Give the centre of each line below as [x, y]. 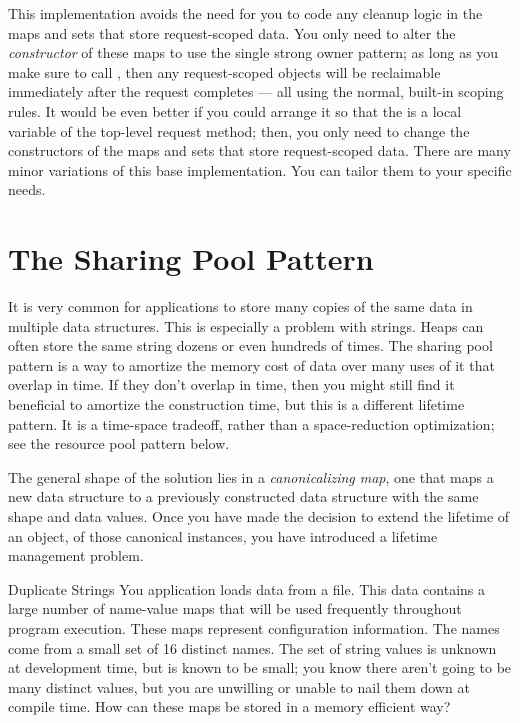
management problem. [76, 555]
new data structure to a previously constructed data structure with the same [243, 496]
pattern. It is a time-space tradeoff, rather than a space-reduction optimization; [251, 423]
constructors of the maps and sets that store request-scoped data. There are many [259, 150]
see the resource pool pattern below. [119, 443]
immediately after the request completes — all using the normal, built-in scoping [256, 91]
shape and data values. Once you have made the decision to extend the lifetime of [259, 516]
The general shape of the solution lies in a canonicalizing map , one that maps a [251, 476]
